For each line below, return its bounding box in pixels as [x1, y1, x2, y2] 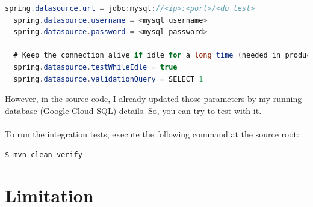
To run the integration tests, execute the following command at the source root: [5, 127, 299, 140]
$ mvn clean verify [5, 150, 82, 159]
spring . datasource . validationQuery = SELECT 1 [13, 74, 203, 83]
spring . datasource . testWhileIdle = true [13, 62, 178, 71]
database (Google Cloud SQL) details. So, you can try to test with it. [5, 104, 262, 116]
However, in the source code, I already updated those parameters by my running [5, 92, 302, 105]
